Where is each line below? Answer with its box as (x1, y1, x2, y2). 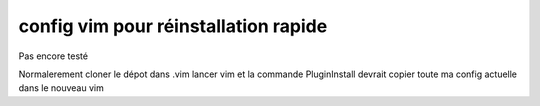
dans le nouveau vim (18, 82, 104, 94)
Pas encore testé (18, 50, 89, 62)
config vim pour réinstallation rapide (18, 15, 328, 37)
